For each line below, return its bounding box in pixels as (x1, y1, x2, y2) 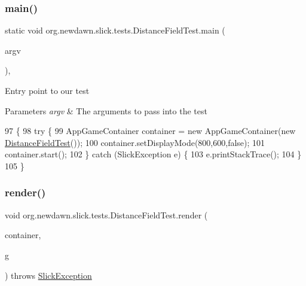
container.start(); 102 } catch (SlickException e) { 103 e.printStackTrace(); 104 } (5, 148, 302, 160)
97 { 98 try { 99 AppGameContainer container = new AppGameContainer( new (5, 124, 296, 137)
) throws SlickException (5, 269, 92, 281)
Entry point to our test (5, 84, 90, 96)
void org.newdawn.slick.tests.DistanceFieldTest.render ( (5, 208, 208, 221)
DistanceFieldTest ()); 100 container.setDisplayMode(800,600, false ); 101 (5, 136, 265, 148)
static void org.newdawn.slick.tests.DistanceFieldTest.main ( (5, 24, 225, 36)
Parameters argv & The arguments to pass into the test (5, 104, 207, 117)
